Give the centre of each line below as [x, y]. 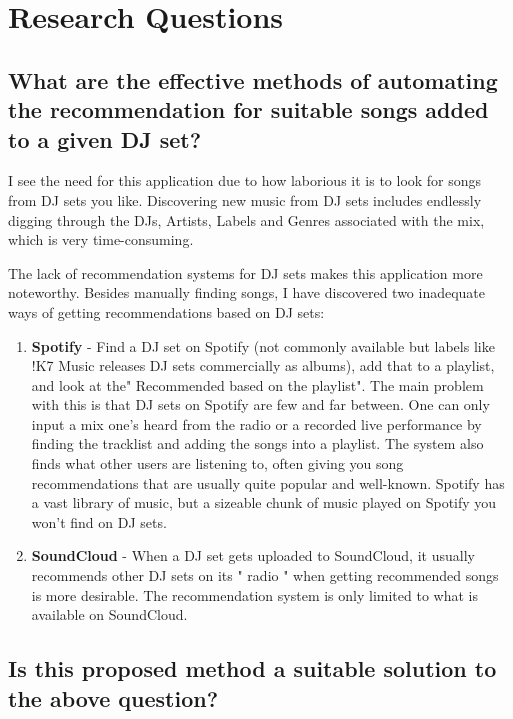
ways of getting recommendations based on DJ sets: [166, 311]
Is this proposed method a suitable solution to [252, 668]
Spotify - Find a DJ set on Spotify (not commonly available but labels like [263, 345]
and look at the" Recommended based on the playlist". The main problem [257, 384]
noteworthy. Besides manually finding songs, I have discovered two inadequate [247, 292]
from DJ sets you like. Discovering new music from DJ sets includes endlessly [245, 199]
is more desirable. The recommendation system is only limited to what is [254, 594]
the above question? [113, 697]
